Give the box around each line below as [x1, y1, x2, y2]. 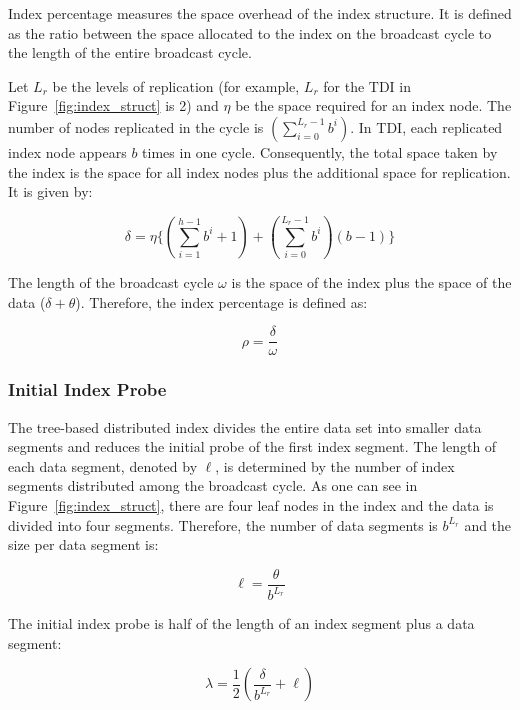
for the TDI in [323, 75, 412, 96]
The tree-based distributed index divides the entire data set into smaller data [8, 416, 482, 437]
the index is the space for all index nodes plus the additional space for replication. [8, 161, 511, 182]
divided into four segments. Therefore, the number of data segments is [8, 514, 438, 535]
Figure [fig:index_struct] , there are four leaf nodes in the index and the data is [8, 495, 494, 516]
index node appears [8, 141, 127, 162]
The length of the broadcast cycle [8, 272, 214, 293]
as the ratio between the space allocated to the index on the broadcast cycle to [8, 22, 492, 43]
